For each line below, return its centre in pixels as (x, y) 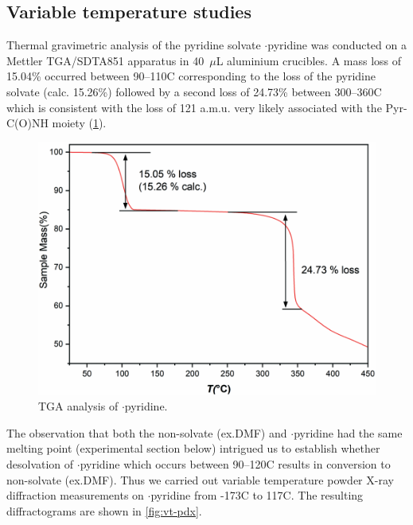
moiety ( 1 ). (79, 123)
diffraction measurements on (75, 495)
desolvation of (40, 463)
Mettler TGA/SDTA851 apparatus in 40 (105, 60)
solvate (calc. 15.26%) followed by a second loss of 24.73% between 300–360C (194, 91)
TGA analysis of (78, 406)
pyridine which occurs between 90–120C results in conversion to (235, 463)
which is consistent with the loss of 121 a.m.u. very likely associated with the (194, 107)
